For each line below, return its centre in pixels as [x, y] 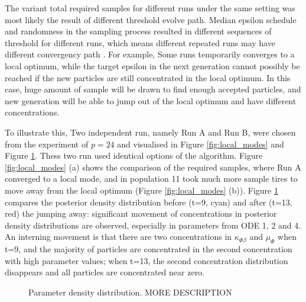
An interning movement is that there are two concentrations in [118, 237]
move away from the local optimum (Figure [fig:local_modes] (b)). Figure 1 [141, 190]
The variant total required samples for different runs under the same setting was [150, 8]
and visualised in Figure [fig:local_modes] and [201, 144]
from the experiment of [47, 144]
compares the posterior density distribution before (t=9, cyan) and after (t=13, [149, 202]
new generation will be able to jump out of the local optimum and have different [151, 100]
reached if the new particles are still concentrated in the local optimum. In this [148, 77]
